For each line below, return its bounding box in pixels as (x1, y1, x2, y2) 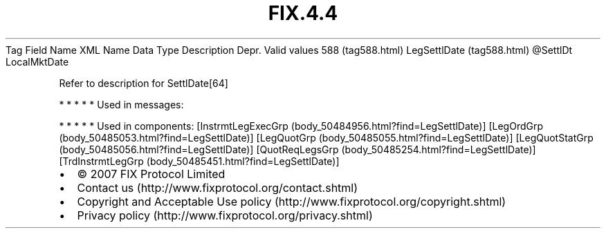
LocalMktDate (6, 55, 69, 68)
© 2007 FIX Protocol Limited (77, 166, 226, 181)
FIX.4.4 (268, 1, 338, 25)
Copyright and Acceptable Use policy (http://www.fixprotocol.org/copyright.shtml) (77, 194, 506, 208)
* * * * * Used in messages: (59, 98, 184, 110)
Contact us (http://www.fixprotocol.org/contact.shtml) (77, 180, 358, 195)
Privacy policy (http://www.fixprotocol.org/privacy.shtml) (77, 208, 373, 222)
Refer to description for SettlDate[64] (59, 77, 228, 89)
